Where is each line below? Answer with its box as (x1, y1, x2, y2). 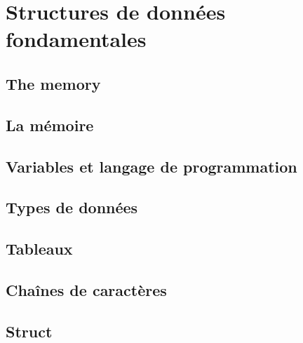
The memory (6, 72, 101, 94)
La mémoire (6, 114, 94, 135)
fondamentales (6, 25, 147, 53)
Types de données (6, 196, 138, 218)
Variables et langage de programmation (6, 155, 297, 177)
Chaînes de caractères (6, 278, 167, 300)
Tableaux (6, 238, 73, 260)
